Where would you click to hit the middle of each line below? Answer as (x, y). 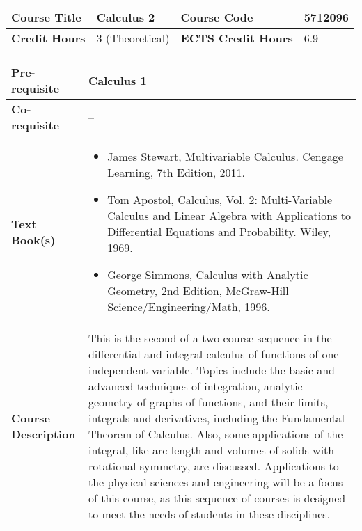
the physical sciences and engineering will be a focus (215, 482)
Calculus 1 (117, 80)
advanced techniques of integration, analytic (195, 386)
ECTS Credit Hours (237, 38)
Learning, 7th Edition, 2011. (176, 172)
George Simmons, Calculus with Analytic (208, 275)
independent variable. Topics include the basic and (212, 370)
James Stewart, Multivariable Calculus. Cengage (225, 156)
